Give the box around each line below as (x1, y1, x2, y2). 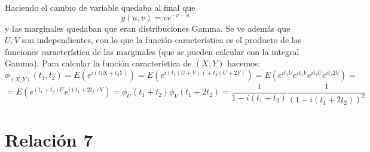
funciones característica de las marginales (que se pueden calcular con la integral (5, 45, 299, 57)
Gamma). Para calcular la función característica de (5, 57, 192, 69)
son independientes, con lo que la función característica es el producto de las (22, 34, 302, 46)
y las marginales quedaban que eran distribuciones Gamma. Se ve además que (5, 22, 291, 34)
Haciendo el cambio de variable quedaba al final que (5, 1, 195, 13)
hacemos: (227, 57, 261, 69)
